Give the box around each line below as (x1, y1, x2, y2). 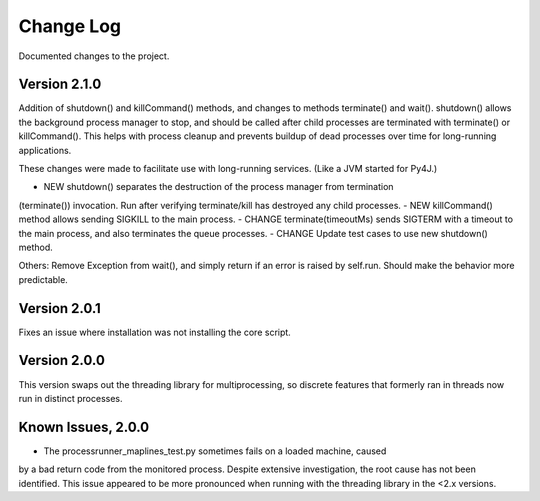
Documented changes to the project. (18, 50, 170, 62)
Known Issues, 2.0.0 (18, 418, 150, 435)
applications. (18, 144, 72, 156)
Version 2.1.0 (18, 76, 102, 93)
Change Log (18, 15, 122, 37)
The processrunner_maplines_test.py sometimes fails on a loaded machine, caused (43, 445, 387, 457)
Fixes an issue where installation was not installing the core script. (18, 326, 292, 338)
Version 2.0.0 (18, 352, 105, 369)
